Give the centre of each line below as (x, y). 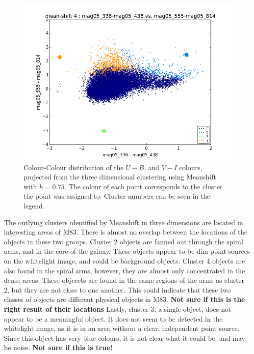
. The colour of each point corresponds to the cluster (143, 186)
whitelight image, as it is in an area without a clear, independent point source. (122, 328)
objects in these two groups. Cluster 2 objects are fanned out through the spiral (124, 241)
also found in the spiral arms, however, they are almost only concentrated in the (125, 270)
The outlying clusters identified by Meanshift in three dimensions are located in (124, 222)
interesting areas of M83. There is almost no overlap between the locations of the (126, 232)
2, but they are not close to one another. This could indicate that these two (117, 289)
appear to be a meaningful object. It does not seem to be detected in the (113, 318)
